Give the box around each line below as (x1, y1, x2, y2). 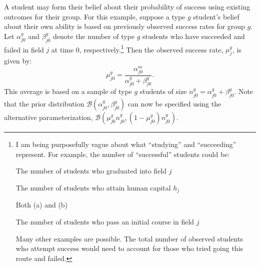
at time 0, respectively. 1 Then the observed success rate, (51, 42, 223, 54)
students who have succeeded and (142, 30, 245, 41)
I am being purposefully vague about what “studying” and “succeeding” (15, 139, 236, 149)
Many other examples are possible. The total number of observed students (15, 233, 243, 243)
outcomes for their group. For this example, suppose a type (4, 11, 185, 21)
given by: (4, 55, 32, 66)
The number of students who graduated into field (15, 165, 167, 176)
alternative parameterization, (4, 112, 93, 122)
